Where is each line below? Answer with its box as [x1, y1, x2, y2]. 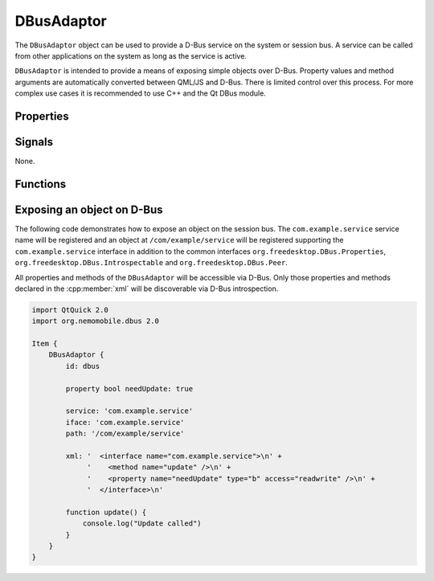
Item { [31, 339, 58, 349]
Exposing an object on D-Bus [14, 203, 164, 216]
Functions [14, 177, 67, 190]
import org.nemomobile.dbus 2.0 [31, 317, 160, 325]
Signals [14, 135, 54, 149]
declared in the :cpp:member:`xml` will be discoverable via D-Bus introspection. [14, 284, 279, 293]
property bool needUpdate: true [65, 384, 193, 393]
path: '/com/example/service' [65, 429, 185, 438]
